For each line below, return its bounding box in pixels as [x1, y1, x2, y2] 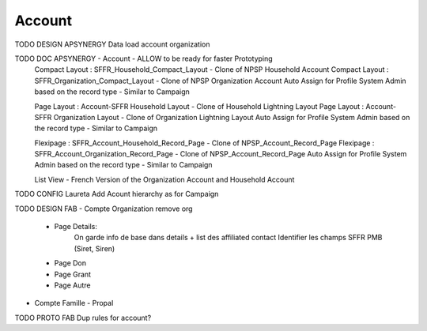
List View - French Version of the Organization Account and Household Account [34, 175, 295, 184]
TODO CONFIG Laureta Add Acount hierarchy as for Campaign [14, 190, 219, 199]
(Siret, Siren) [74, 243, 115, 253]
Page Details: [54, 222, 98, 231]
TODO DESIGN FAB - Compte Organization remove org [14, 204, 193, 213]
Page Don [54, 258, 87, 268]
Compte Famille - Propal [34, 299, 114, 308]
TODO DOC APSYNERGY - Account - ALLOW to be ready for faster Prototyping [14, 54, 273, 63]
